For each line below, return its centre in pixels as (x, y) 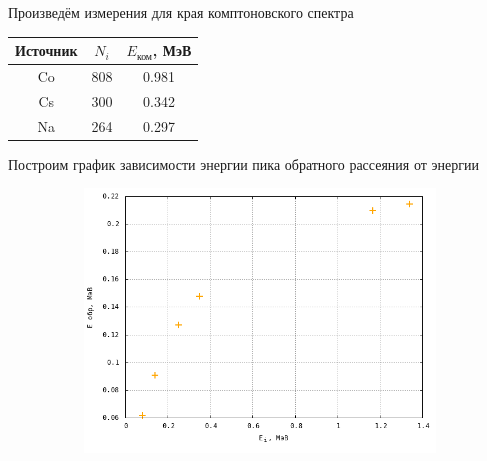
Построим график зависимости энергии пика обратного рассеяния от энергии (243, 163)
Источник (46, 50)
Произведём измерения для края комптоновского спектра (181, 12)
